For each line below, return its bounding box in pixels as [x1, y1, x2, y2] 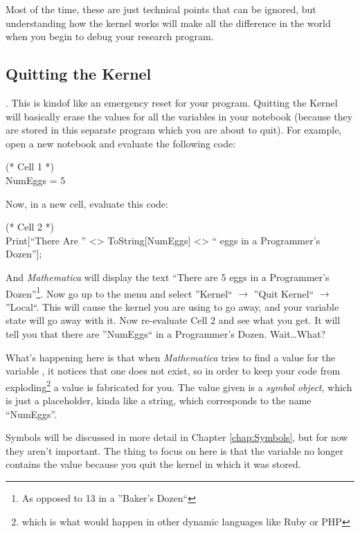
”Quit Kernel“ [253, 286, 314, 300]
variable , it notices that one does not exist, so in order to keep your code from [6, 363, 341, 378]
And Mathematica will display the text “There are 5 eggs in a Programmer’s [6, 269, 330, 284]
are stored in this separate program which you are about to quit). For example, [6, 123, 342, 137]
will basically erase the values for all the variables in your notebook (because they [6, 109, 353, 123]
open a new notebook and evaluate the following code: [6, 136, 236, 150]
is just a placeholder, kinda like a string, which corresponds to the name [6, 392, 312, 407]
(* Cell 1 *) [6, 159, 54, 174]
